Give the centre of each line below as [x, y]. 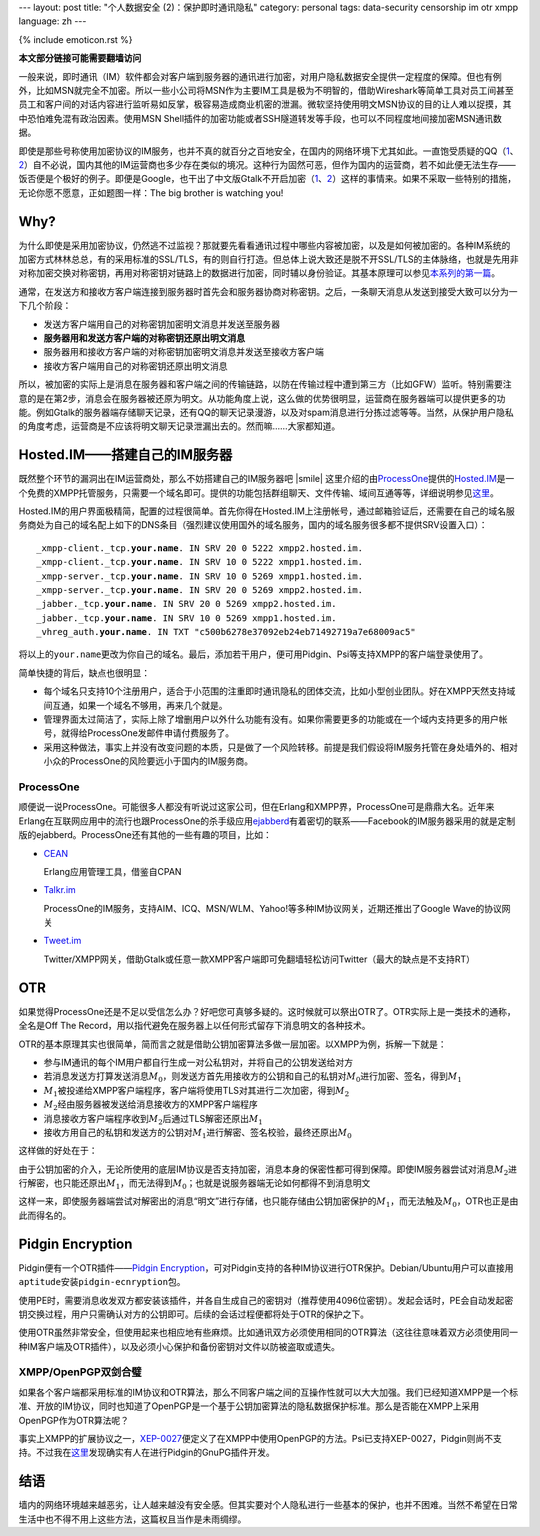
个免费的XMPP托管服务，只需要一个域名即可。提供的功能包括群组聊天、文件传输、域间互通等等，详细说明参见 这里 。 [259, 492]
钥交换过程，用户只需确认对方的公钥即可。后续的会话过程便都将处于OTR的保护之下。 [194, 1314]
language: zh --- [52, 21]
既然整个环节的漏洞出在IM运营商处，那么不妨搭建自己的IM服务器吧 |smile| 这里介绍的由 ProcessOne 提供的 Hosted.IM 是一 [266, 479]
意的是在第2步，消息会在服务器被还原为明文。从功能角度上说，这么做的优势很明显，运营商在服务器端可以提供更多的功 [262, 398]
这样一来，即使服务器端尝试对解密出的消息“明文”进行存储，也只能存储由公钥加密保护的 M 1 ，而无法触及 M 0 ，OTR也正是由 [268, 1202]
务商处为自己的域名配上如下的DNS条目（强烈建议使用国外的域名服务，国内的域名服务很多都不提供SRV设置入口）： [253, 525]
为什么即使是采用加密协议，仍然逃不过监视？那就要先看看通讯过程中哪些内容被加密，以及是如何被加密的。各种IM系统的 [264, 245]
